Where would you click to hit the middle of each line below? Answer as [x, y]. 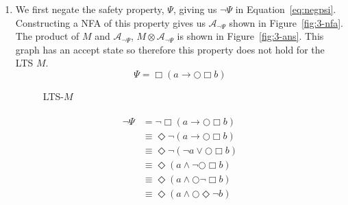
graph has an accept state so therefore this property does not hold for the [170, 49]
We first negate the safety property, [90, 9]
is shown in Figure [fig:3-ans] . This [250, 36]
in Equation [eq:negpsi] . [286, 9]
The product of [47, 36]
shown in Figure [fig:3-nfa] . [286, 22]
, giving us [195, 9]
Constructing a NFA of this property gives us [110, 22]
